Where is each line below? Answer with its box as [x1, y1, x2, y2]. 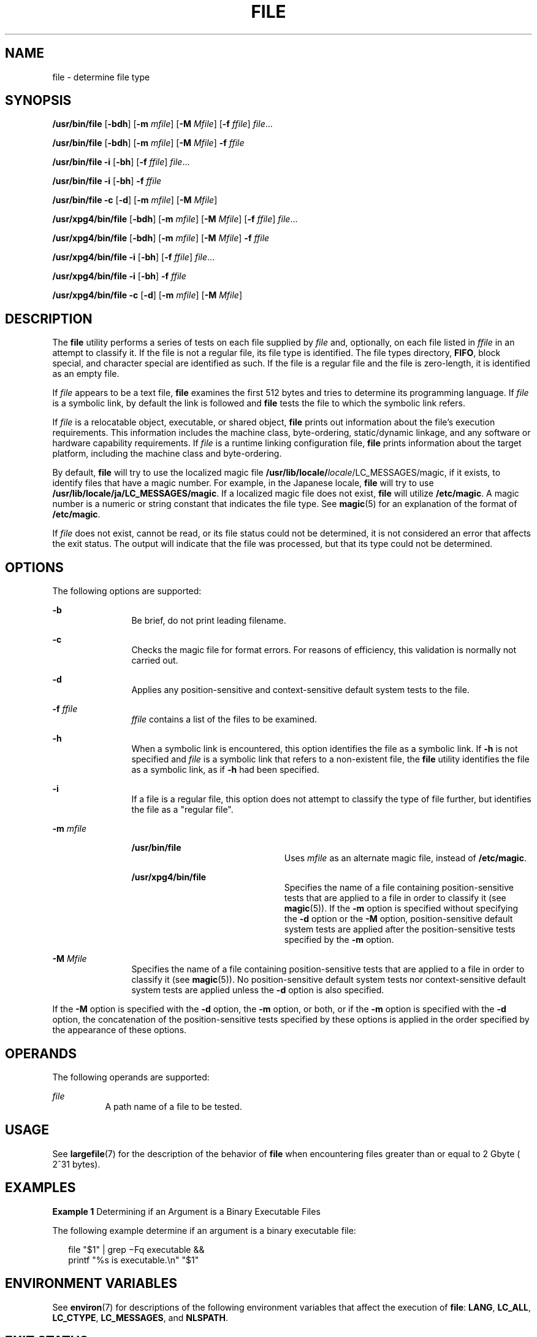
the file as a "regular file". [131, 804, 234, 815]
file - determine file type [52, 71, 150, 82]
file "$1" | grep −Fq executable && [68, 1244, 205, 1255]
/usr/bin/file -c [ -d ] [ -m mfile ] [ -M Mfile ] [52, 195, 218, 206]
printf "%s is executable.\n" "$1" [68, 1254, 199, 1265]
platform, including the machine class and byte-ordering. [52, 448, 282, 459]
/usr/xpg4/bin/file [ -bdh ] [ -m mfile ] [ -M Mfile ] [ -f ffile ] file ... [52, 214, 298, 225]
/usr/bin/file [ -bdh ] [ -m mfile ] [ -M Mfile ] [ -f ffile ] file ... [52, 118, 273, 130]
